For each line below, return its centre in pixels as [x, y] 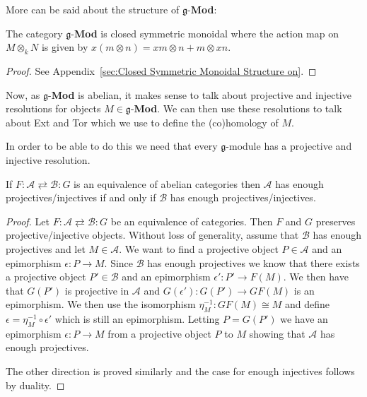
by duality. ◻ [35, 385]
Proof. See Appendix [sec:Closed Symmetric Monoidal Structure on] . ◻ [161, 70]
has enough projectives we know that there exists [254, 262]
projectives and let [46, 248]
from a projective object [159, 333]
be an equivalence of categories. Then [192, 221]
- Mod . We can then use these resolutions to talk [236, 108]
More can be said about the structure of [93, 9]
